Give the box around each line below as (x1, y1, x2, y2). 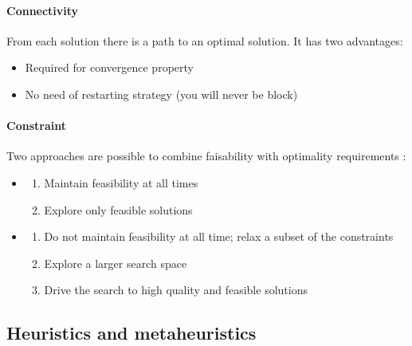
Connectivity (6, 2, 79, 18)
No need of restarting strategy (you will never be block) (25, 85, 298, 102)
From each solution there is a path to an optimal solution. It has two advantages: (6, 32, 403, 49)
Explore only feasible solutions (44, 201, 193, 218)
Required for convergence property (25, 59, 194, 76)
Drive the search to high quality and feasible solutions (44, 281, 308, 298)
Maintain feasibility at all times (44, 174, 198, 191)
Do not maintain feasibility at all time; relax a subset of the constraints (44, 228, 394, 245)
